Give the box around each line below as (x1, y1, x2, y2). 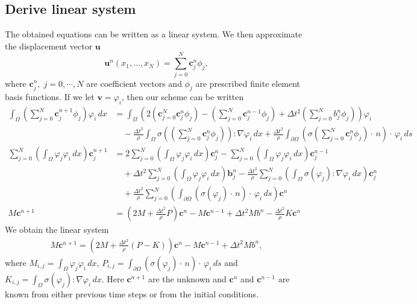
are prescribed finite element (195, 77, 301, 89)
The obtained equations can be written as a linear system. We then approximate (5, 28, 303, 40)
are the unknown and (148, 272, 227, 285)
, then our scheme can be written (121, 90, 244, 103)
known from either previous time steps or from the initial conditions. (5, 287, 259, 300)
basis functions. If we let (5, 90, 95, 103)
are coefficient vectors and (86, 77, 182, 89)
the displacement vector (5, 39, 93, 52)
